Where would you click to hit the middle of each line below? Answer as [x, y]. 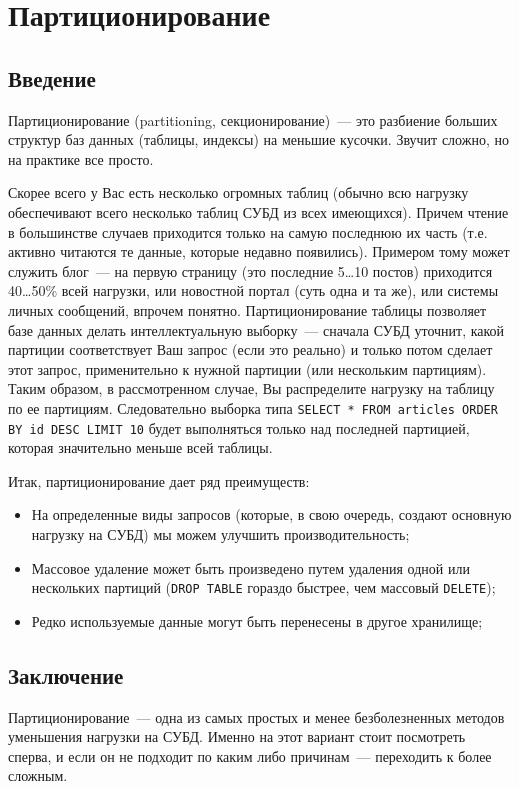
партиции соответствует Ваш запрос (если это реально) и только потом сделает [250, 349]
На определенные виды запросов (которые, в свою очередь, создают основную [271, 514]
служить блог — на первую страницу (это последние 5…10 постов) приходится [250, 270]
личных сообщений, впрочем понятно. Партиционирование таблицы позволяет [247, 309]
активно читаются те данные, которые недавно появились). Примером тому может [259, 251]
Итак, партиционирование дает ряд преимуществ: [159, 480]
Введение [52, 77]
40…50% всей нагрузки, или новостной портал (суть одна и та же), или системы [253, 290]
